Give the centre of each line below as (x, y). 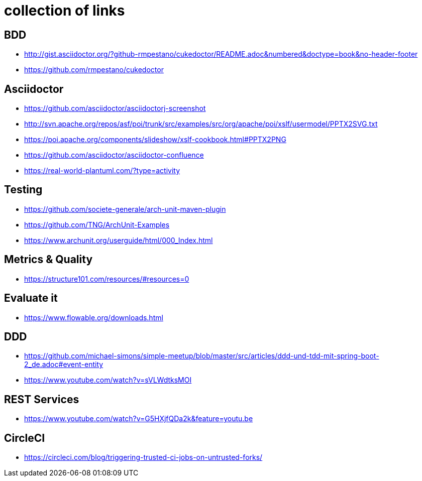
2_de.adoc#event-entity (64, 365)
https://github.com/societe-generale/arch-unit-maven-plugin (125, 209)
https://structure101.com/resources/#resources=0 (107, 279)
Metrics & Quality (48, 260)
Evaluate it (31, 298)
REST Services (42, 399)
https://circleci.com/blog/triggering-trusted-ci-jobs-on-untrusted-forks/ (143, 457)
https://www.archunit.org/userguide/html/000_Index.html (119, 240)
